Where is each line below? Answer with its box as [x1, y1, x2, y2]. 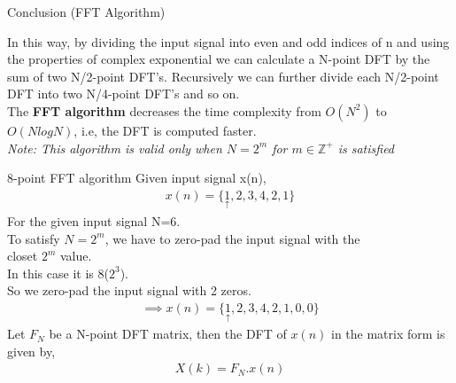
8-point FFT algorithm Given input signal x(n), [7, 168, 267, 187]
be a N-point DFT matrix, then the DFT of [49, 324, 287, 343]
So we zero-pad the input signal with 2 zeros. [7, 281, 251, 300]
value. [60, 246, 92, 265]
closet [7, 246, 38, 265]
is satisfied [337, 138, 395, 157]
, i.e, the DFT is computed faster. [73, 121, 257, 139]
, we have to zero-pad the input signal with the [104, 229, 360, 247]
